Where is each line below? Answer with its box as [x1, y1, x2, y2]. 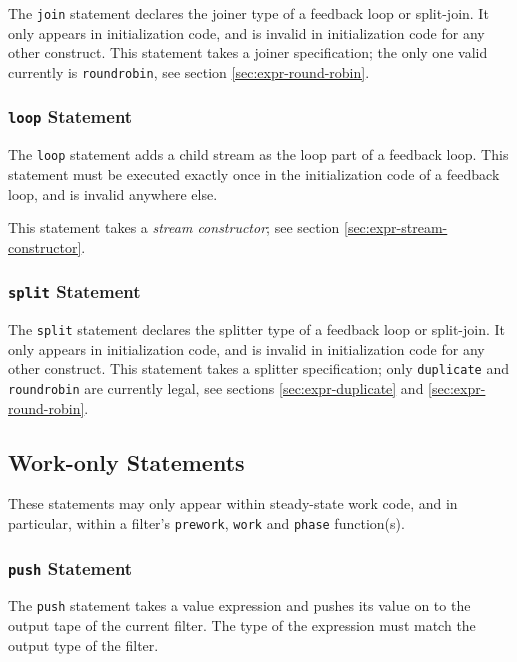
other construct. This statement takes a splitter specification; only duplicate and [8, 358, 509, 379]
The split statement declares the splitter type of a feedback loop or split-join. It [8, 319, 506, 340]
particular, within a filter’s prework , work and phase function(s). [8, 513, 405, 534]
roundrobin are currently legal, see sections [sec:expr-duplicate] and [8, 378, 424, 398]
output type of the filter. [8, 634, 159, 655]
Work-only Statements [8, 446, 245, 477]
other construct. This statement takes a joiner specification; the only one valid [8, 42, 488, 63]
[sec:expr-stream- [344, 217, 448, 238]
